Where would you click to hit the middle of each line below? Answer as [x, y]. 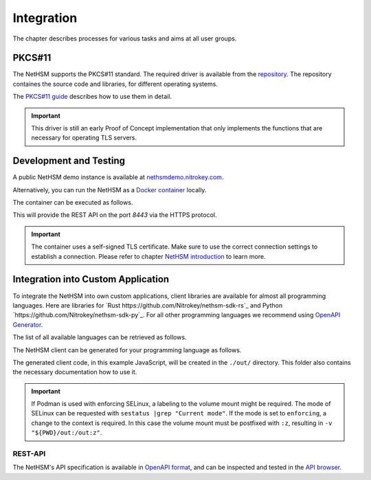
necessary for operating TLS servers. [84, 138]
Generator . [28, 324]
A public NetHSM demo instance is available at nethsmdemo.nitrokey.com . [118, 177]
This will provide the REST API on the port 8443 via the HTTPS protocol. [115, 215]
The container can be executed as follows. [73, 203]
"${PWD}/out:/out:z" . [67, 433]
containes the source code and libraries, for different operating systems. [115, 84]
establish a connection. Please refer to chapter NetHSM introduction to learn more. [148, 256]
